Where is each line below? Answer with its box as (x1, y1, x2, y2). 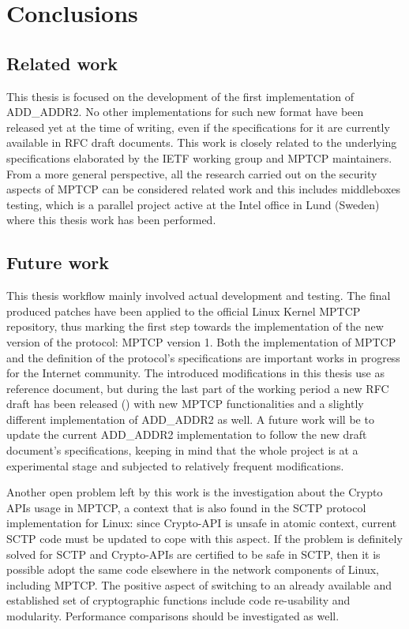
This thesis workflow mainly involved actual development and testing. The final (6, 287, 391, 304)
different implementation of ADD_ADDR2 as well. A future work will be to (6, 410, 374, 427)
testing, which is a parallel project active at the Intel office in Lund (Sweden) (6, 196, 380, 212)
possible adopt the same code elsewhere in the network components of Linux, (6, 561, 379, 578)
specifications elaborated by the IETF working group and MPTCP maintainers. (6, 149, 392, 166)
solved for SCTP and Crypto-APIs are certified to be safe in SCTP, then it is (6, 545, 381, 562)
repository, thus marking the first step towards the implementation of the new (6, 318, 384, 335)
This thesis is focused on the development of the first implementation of (6, 88, 354, 104)
